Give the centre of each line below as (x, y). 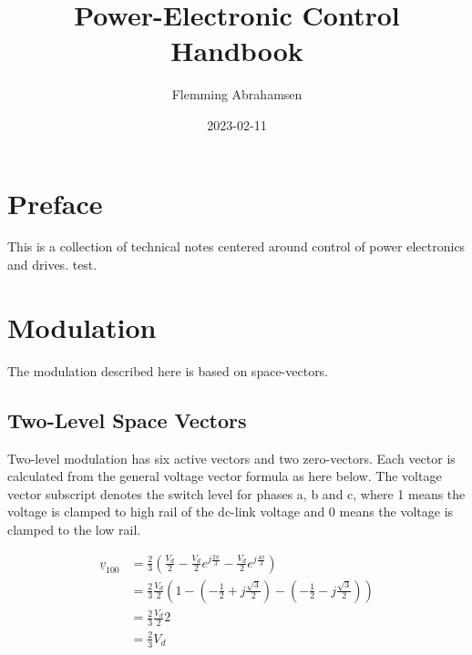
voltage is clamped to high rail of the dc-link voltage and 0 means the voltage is (231, 512)
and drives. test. (52, 265)
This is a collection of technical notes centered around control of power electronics (236, 246)
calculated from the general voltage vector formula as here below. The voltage (225, 476)
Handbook (237, 51)
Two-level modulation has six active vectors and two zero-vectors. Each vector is (231, 458)
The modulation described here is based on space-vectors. (168, 370)
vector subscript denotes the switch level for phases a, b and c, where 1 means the (236, 493)
